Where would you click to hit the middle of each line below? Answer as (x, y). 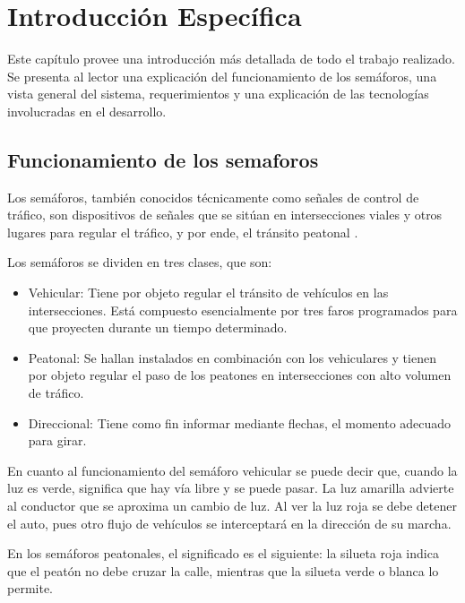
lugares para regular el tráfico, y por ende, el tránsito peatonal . (183, 232)
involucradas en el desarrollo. (87, 111)
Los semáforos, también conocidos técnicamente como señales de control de (213, 197)
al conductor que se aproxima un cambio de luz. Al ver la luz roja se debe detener (232, 506)
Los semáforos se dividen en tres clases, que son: (140, 262)
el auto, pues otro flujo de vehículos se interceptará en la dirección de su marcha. (229, 523)
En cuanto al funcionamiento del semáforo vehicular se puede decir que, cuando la (232, 470)
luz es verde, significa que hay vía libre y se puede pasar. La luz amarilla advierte (231, 488)
